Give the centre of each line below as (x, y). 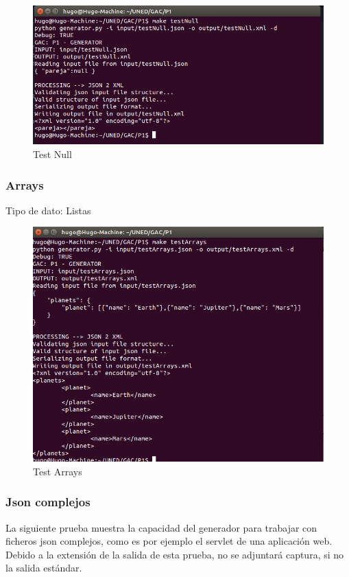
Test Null (52, 154)
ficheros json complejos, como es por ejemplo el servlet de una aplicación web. (169, 541)
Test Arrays (58, 471)
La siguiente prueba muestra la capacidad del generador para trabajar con (161, 527)
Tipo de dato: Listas (48, 210)
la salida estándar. (44, 568)
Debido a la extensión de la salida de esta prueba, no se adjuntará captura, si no (175, 554)
